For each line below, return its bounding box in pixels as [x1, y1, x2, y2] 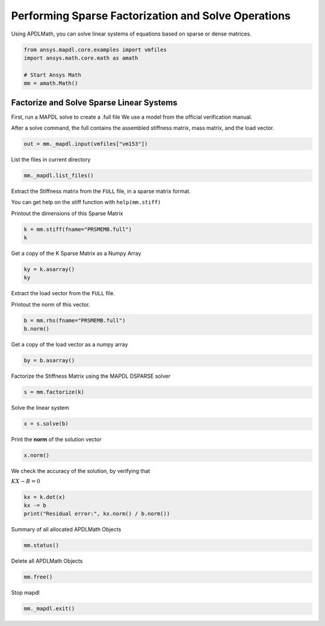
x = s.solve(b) [23, 421, 69, 427]
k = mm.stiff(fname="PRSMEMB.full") [23, 226, 132, 233]
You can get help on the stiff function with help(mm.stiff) [11, 199, 161, 206]
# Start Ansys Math [23, 71, 81, 78]
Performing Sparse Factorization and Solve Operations [11, 9, 291, 22]
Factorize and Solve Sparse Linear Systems [11, 97, 178, 108]
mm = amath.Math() [23, 80, 78, 87]
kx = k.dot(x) [23, 493, 66, 500]
